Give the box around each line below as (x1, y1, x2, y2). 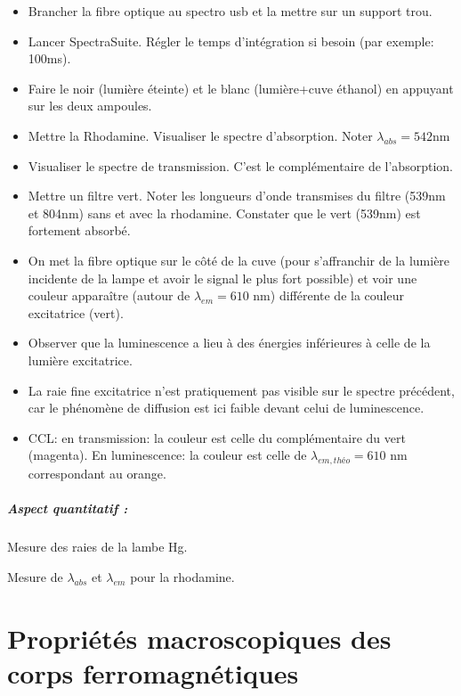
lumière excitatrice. (28, 350, 133, 369)
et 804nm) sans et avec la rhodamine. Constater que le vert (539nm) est (28, 203, 421, 222)
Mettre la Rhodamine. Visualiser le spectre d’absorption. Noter (28, 126, 373, 144)
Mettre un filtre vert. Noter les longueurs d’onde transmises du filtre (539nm (28, 186, 446, 205)
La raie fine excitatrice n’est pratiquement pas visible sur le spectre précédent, (28, 381, 455, 399)
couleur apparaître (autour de (28, 286, 190, 305)
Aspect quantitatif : (7, 499, 128, 518)
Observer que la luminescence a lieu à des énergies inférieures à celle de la (28, 333, 431, 352)
